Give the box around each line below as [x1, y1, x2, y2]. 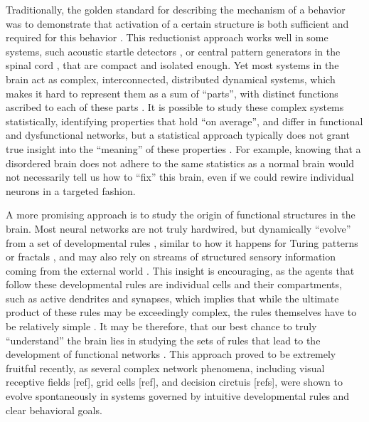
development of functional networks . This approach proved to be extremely [6, 347, 336, 362]
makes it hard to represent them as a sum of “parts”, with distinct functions [6, 85, 338, 100]
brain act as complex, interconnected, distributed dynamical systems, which [6, 71, 336, 86]
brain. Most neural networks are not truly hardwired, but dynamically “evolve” [6, 221, 351, 236]
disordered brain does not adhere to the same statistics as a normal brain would [6, 155, 354, 170]
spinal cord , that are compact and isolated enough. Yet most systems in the [6, 58, 339, 73]
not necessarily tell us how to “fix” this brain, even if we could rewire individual [6, 169, 354, 184]
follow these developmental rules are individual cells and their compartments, [6, 277, 342, 292]
